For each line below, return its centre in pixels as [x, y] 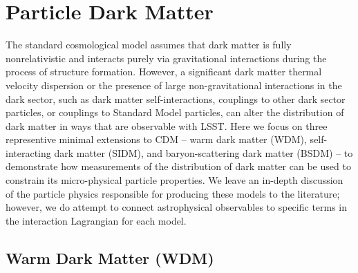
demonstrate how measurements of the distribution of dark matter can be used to [178, 166]
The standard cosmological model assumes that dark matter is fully [149, 45]
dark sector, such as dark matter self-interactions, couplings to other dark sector [176, 98]
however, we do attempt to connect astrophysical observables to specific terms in [177, 207]
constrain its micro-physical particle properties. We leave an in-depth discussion [175, 180]
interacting [28, 152]
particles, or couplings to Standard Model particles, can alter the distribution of [175, 112]
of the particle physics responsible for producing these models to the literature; [173, 193]
